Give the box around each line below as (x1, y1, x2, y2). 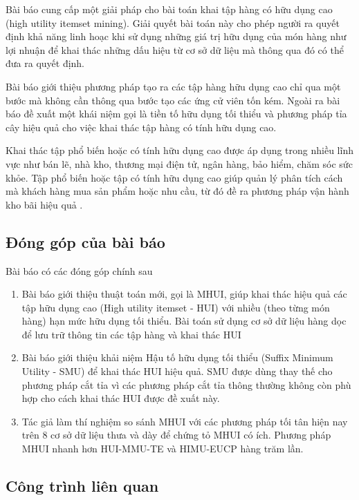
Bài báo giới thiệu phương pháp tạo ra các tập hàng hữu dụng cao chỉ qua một (6, 79, 341, 93)
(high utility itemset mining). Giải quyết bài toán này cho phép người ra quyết (6, 15, 340, 30)
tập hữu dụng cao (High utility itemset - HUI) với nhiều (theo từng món (21, 300, 330, 314)
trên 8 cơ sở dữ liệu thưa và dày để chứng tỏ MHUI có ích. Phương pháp (21, 427, 331, 442)
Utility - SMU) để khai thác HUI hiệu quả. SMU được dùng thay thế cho (21, 364, 333, 378)
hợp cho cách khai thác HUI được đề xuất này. (21, 391, 220, 405)
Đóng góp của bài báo (6, 231, 165, 252)
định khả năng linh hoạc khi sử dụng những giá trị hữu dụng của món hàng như (6, 29, 347, 44)
